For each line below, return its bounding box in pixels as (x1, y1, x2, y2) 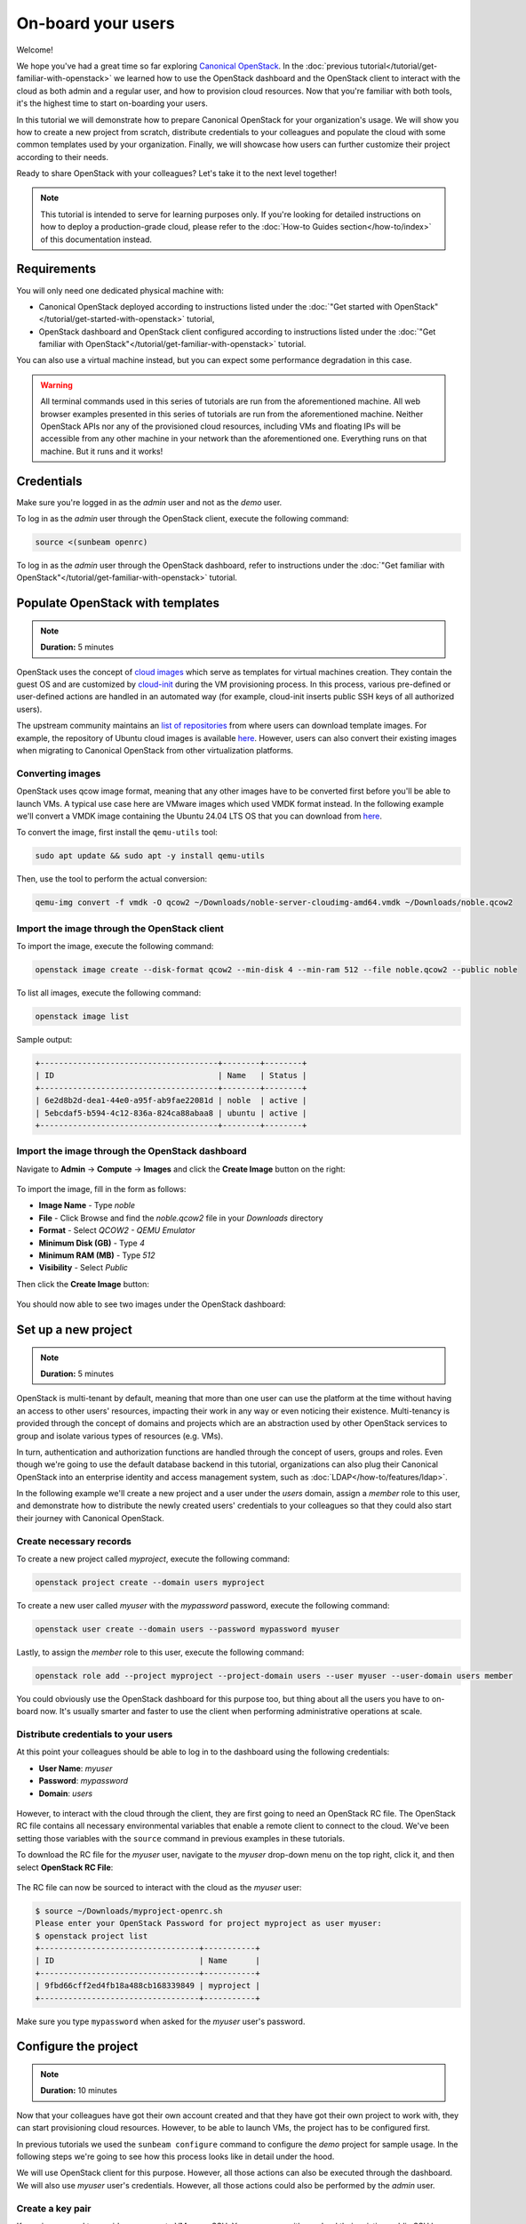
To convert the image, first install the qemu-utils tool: (16, 827, 218, 838)
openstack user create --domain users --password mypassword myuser (35, 1624, 340, 1634)
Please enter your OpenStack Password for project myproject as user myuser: (35, 1918, 382, 1929)
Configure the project (16, 2039, 139, 2054)
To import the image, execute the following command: (16, 941, 214, 952)
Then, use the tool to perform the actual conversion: (16, 874, 208, 884)
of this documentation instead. (40, 234, 153, 245)
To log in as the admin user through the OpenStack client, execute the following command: (16, 513, 349, 524)
